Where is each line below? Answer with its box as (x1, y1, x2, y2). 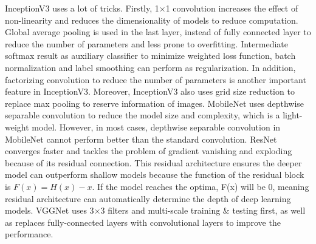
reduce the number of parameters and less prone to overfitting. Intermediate (5, 37, 288, 50)
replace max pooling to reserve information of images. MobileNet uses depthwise (5, 97, 304, 109)
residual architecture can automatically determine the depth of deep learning (5, 192, 291, 205)
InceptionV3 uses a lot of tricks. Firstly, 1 (5, 2, 159, 14)
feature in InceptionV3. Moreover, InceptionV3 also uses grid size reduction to (5, 85, 295, 98)
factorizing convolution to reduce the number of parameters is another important (5, 73, 306, 86)
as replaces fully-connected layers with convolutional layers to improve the (5, 215, 281, 228)
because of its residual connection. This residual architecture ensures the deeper (5, 156, 302, 169)
